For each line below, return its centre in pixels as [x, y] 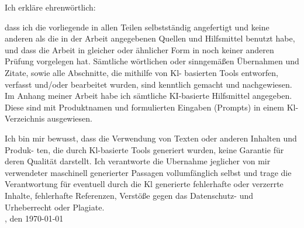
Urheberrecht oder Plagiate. [55, 207]
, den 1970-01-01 [34, 218]
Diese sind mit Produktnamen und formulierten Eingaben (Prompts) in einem [145, 107]
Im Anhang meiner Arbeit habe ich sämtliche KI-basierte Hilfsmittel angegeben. [148, 96]
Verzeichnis [25, 118]
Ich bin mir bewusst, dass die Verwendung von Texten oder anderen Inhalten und [151, 138]
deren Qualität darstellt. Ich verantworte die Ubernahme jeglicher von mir [138, 161]
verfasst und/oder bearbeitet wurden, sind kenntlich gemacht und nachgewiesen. [148, 84]
